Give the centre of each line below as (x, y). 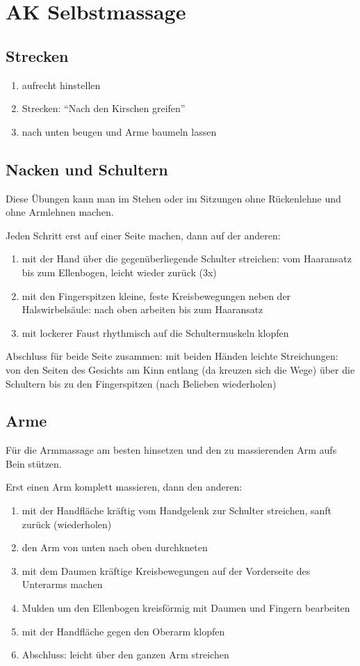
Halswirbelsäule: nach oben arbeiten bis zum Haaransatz (142, 309)
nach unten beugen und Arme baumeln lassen (119, 131)
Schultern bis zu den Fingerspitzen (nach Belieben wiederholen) (141, 383)
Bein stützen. (34, 463)
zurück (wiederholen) (67, 524)
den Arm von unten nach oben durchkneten (115, 547)
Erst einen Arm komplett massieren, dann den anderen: (124, 487)
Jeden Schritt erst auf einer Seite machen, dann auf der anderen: (143, 235)
